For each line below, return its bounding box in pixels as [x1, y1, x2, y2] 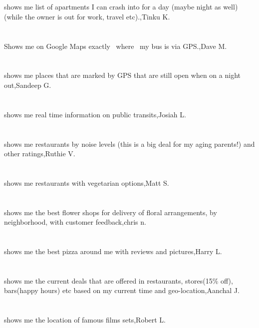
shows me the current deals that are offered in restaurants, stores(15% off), [4, 275, 233, 286]
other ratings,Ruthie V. [4, 148, 75, 159]
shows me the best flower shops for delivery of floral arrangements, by [4, 207, 217, 217]
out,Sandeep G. [4, 79, 51, 90]
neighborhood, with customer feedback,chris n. [4, 217, 146, 227]
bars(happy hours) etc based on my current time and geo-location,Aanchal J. [4, 285, 240, 296]
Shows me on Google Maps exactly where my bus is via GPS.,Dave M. [4, 40, 227, 51]
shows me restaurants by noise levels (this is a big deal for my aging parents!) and [4, 138, 255, 149]
